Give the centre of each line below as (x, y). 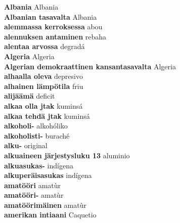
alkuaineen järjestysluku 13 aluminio (67, 155)
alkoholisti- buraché (37, 135)
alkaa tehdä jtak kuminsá (47, 116)
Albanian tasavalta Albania (51, 16)
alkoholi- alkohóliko (36, 126)
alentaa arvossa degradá (44, 46)
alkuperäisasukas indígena (48, 175)
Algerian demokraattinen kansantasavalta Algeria (90, 66)
